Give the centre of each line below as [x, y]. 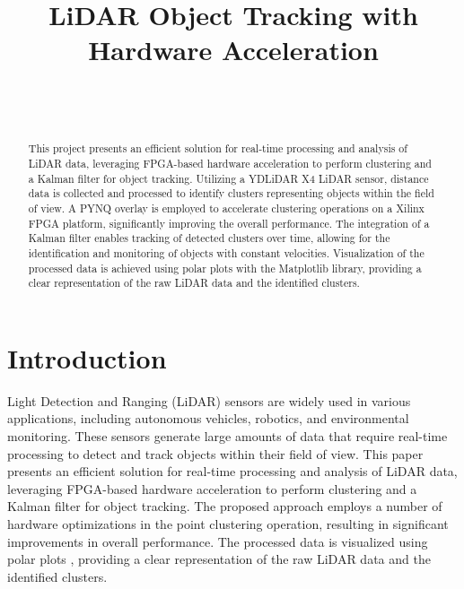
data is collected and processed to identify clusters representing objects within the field [231, 193]
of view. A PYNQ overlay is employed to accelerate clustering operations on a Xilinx [226, 208]
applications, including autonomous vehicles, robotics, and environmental [208, 418]
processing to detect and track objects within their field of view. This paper [215, 453]
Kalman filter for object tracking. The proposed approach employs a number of [225, 506]
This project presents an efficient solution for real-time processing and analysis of [218, 148]
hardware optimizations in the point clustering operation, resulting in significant [228, 523]
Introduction [87, 357]
